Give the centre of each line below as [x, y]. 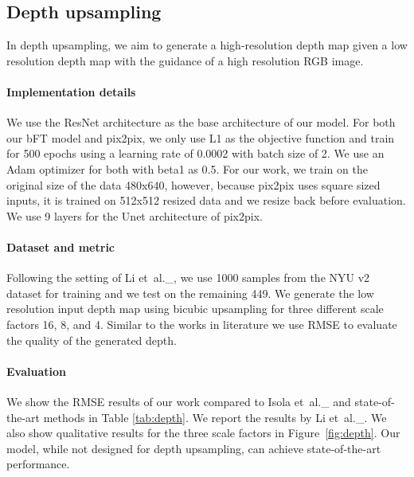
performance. [38, 464]
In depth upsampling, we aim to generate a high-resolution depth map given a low [207, 45]
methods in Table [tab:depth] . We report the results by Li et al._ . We [215, 417]
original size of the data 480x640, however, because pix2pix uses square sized [193, 184]
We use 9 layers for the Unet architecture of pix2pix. [135, 215]
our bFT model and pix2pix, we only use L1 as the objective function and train [201, 137]
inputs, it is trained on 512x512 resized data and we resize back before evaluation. [206, 200]
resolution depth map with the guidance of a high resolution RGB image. [185, 60]
